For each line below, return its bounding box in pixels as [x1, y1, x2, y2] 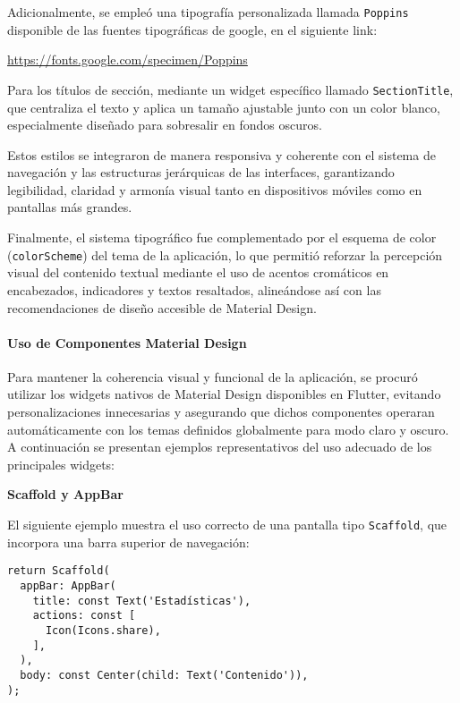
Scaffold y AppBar [7, 485, 124, 504]
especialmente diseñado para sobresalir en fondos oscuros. [7, 115, 322, 134]
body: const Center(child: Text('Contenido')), [20, 668, 309, 682]
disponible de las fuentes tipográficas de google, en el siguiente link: [7, 20, 378, 38]
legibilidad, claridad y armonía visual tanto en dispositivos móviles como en [7, 180, 422, 199]
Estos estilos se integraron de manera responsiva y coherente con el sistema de [7, 145, 436, 164]
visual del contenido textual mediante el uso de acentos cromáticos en [7, 263, 389, 282]
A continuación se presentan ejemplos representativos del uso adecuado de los [7, 437, 432, 456]
